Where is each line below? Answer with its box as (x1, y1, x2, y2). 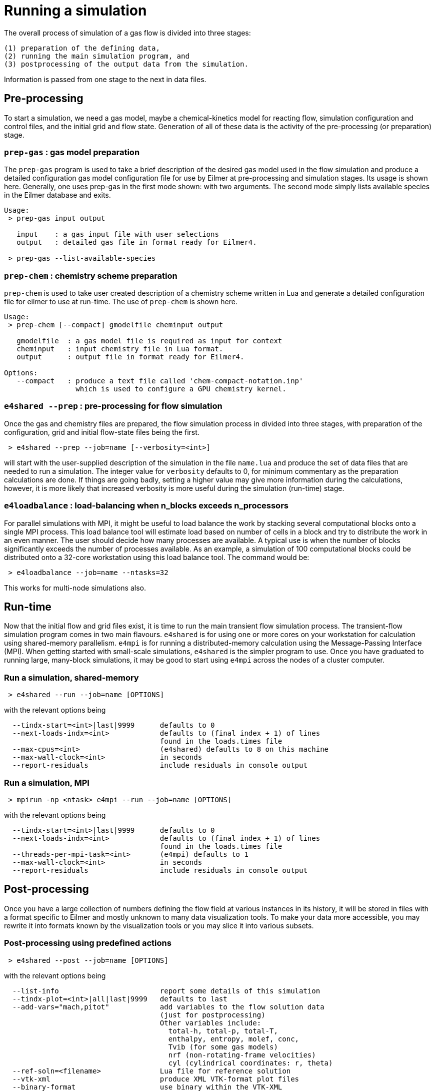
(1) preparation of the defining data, (4, 44, 160, 52)
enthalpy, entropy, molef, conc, (168, 1034, 299, 1043)
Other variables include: (159, 1018, 261, 1027)
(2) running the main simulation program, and (4, 52, 189, 60)
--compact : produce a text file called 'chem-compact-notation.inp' (16, 377, 303, 385)
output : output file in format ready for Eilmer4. (16, 353, 244, 361)
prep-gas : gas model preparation (4, 147, 140, 157)
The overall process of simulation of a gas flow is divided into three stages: (4, 28, 251, 37)
